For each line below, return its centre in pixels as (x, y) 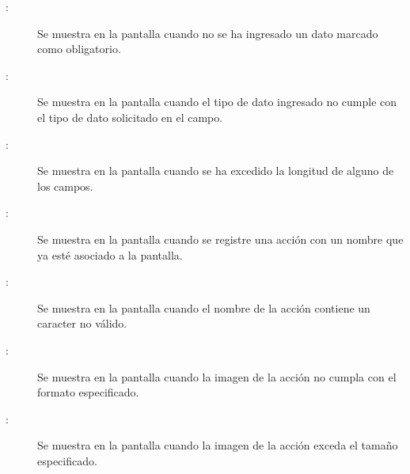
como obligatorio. (79, 49)
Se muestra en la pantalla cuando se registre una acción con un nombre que (220, 239)
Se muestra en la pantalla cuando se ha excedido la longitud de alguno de (216, 171)
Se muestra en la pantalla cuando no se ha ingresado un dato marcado (208, 33)
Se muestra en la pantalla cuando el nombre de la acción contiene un (204, 307)
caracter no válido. (82, 323)
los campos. (65, 186)
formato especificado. (88, 392)
